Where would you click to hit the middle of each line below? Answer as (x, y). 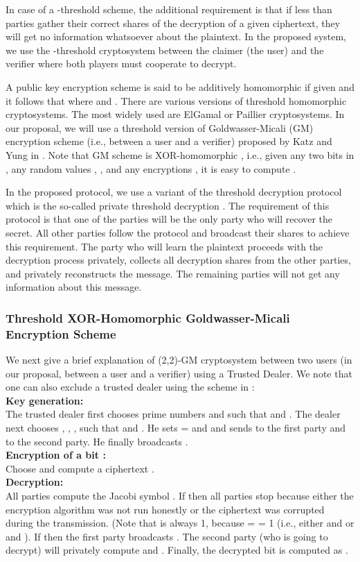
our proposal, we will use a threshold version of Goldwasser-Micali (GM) (160, 127)
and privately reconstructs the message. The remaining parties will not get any (173, 273)
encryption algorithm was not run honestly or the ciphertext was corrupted (165, 509)
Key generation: (45, 400)
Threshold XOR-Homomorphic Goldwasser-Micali (148, 317)
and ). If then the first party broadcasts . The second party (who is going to (167, 536)
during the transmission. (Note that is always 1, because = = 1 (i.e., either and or (180, 523)
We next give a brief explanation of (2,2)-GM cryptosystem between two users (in (179, 360)
